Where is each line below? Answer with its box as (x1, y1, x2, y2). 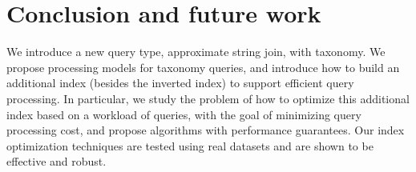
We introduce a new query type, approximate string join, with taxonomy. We (6, 43, 386, 60)
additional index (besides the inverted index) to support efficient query (6, 74, 354, 91)
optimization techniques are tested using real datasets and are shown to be (6, 137, 374, 154)
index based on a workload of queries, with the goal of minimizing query (6, 106, 361, 122)
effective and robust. (6, 153, 107, 170)
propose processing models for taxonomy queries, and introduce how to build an (6, 58, 400, 75)
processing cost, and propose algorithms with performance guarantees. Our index (6, 122, 405, 138)
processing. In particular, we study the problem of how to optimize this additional (6, 90, 410, 106)
